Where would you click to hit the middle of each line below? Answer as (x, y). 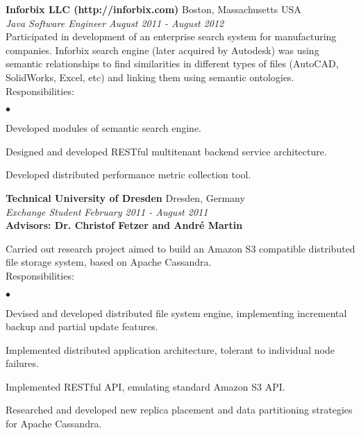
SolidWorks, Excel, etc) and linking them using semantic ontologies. (150, 77)
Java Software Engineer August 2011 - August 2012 (115, 23)
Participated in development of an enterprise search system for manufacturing (171, 36)
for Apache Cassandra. (54, 424)
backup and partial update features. (82, 326)
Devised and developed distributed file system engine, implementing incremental (176, 313)
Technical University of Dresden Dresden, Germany (125, 197)
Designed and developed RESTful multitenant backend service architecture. (166, 151)
